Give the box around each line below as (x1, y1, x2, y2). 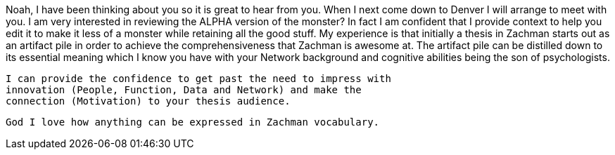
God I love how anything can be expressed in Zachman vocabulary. (6, 116, 380, 128)
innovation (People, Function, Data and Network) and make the (6, 84, 362, 95)
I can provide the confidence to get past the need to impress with (6, 73, 391, 84)
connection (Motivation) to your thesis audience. (6, 95, 291, 107)
